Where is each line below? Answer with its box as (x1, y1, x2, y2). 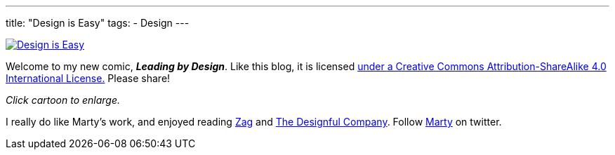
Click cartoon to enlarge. (6, 94, 121, 106)
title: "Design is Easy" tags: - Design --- (6, 17, 190, 29)
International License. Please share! (6, 72, 171, 84)
